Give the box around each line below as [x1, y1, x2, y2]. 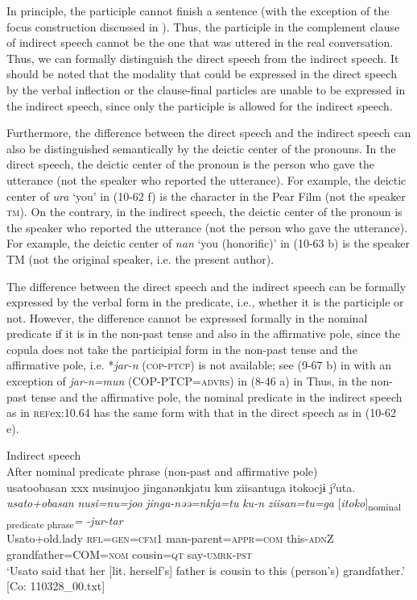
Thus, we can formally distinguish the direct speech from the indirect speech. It [6, 49, 399, 66]
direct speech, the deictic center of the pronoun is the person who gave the [6, 156, 374, 173]
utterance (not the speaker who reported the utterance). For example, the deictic [6, 171, 407, 188]
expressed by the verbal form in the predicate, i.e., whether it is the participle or [6, 294, 404, 310]
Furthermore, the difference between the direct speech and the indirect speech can [6, 124, 411, 141]
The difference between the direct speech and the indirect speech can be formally [6, 277, 407, 294]
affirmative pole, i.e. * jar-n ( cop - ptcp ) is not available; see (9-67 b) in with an [6, 356, 392, 373]
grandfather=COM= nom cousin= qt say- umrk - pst [6, 546, 253, 563]
